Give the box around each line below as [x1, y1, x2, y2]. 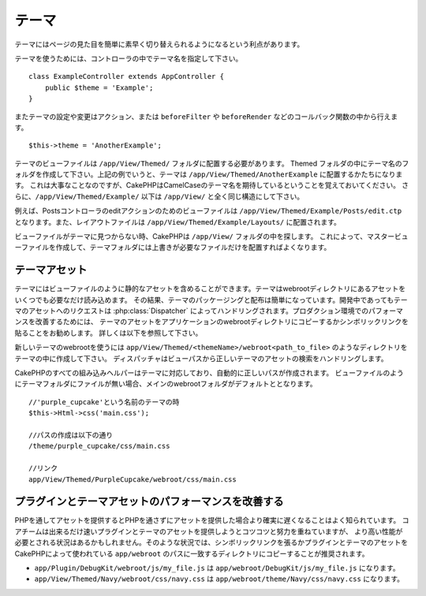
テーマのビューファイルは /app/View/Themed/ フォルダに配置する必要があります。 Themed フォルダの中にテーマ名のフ [14, 158, 409, 168]
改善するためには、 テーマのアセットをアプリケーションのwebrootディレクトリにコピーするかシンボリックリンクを [35, 317, 409, 326]
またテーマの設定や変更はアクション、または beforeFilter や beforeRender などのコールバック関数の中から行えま [14, 111, 398, 121]
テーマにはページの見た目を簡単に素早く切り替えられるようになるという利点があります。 [14, 39, 305, 49]
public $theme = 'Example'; [44, 83, 154, 92]
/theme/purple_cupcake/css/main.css [28, 441, 170, 451]
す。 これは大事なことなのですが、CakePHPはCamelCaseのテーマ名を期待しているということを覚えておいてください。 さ [14, 181, 409, 190]
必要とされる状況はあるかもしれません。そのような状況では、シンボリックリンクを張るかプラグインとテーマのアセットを [14, 538, 409, 547]
